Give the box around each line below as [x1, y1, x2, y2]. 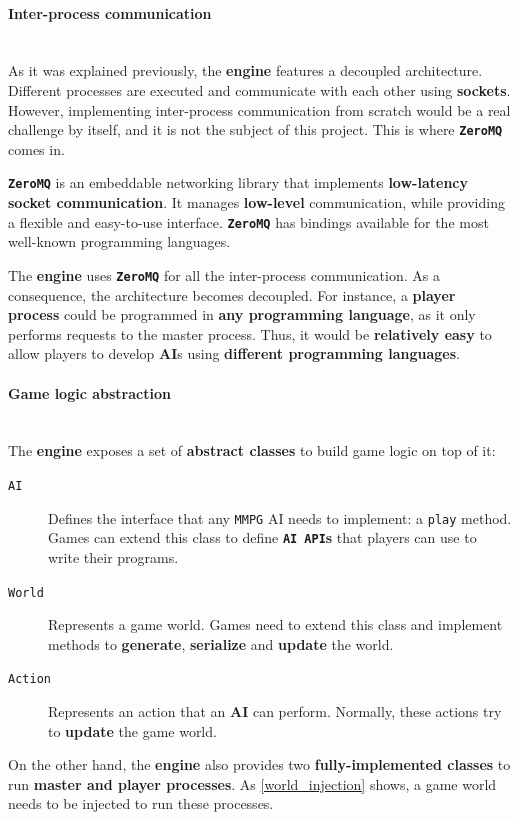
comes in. [8, 138, 65, 159]
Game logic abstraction [8, 382, 171, 403]
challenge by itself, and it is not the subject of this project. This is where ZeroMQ [8, 119, 503, 140]
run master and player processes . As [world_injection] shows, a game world [8, 773, 497, 794]
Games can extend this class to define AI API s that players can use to [48, 527, 477, 548]
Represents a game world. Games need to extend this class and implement [48, 614, 503, 635]
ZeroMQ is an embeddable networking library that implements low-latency [8, 172, 468, 193]
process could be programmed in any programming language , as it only [8, 304, 476, 325]
